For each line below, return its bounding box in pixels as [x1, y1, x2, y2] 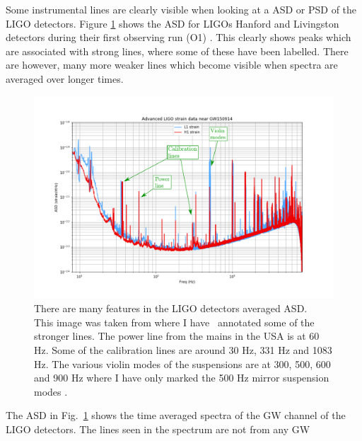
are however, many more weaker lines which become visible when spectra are [6, 57, 338, 72]
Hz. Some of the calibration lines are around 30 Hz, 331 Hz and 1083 [34, 343, 332, 357]
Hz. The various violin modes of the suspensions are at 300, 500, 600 [34, 356, 331, 371]
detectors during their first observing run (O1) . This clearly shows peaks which [6, 30, 351, 45]
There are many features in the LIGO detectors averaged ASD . [34, 301, 308, 316]
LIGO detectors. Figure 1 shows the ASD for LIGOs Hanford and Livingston [6, 16, 339, 30]
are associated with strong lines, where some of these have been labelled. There [6, 43, 349, 58]
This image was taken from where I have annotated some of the [34, 314, 315, 329]
